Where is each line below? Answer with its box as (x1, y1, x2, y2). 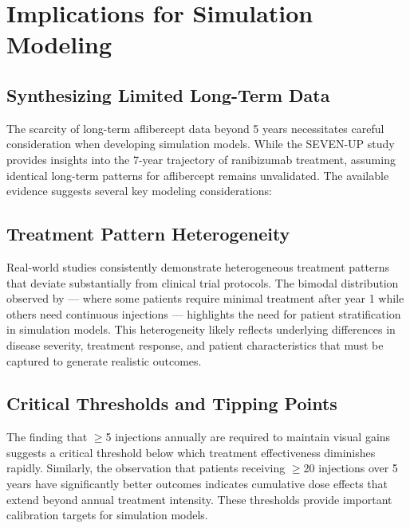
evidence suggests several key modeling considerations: (6, 182, 273, 199)
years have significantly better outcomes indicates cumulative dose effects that (6, 475, 388, 492)
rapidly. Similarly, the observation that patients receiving (6, 460, 286, 476)
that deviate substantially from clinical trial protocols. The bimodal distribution (6, 274, 399, 291)
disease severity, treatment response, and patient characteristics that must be (6, 336, 384, 353)
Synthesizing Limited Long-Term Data (6, 82, 330, 107)
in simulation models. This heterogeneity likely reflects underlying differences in (6, 321, 396, 338)
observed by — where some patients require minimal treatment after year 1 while (6, 290, 404, 307)
